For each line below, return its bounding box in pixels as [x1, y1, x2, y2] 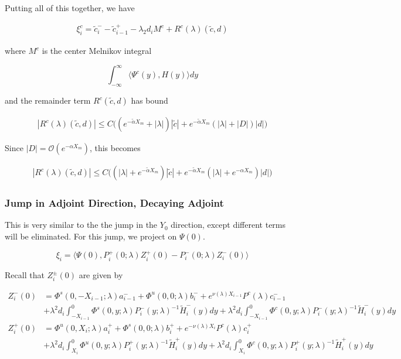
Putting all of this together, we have [5, 2, 135, 13]
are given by [79, 269, 123, 281]
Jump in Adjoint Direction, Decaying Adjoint [5, 196, 224, 210]
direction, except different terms [171, 218, 286, 231]
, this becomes [89, 142, 141, 154]
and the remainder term [5, 94, 91, 107]
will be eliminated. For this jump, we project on [5, 230, 177, 242]
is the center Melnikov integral [42, 45, 152, 57]
